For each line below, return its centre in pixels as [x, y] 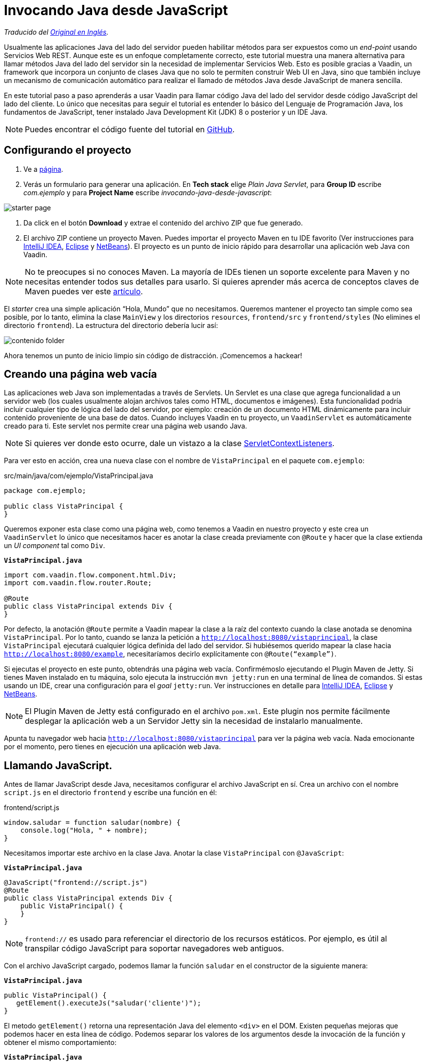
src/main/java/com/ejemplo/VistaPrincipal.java [79, 476]
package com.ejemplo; [45, 491]
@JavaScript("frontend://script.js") [76, 883]
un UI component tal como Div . [55, 546]
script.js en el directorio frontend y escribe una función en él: [111, 793]
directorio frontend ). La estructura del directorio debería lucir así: [111, 325]
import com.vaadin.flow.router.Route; [78, 583]
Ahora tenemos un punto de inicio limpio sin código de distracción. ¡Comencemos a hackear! [153, 355]
